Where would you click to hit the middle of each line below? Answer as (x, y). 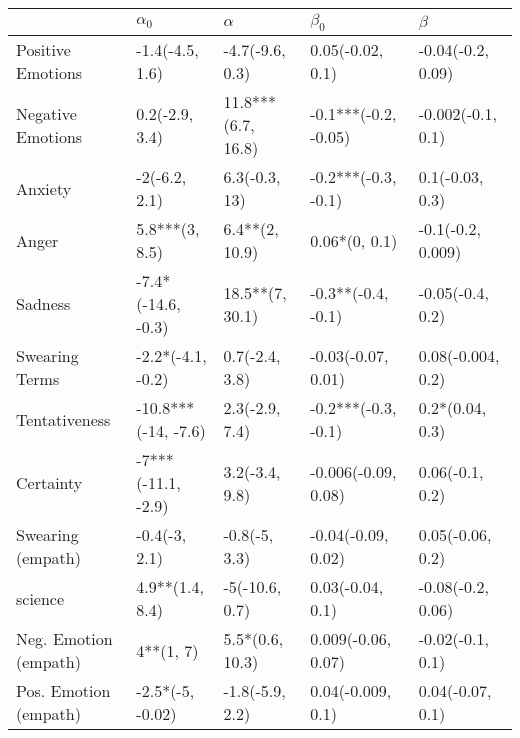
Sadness (43, 304)
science (40, 598)
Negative (46, 113)
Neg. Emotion (64, 639)
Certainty (49, 483)
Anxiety (44, 188)
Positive (43, 50)
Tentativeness (63, 419)
